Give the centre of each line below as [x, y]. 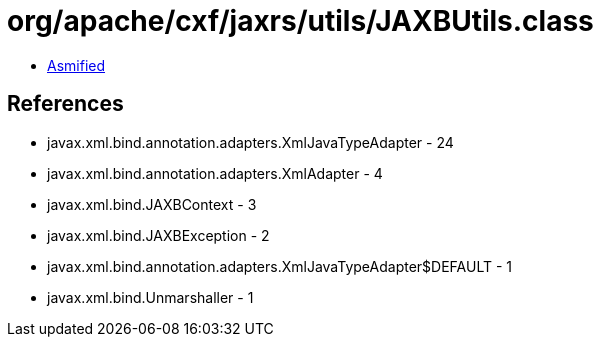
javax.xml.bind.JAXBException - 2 [158, 235]
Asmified [76, 65]
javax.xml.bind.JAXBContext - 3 [152, 204]
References [65, 104]
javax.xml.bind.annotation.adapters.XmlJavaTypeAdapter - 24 [250, 142]
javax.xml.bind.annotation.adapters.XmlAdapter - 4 [215, 173]
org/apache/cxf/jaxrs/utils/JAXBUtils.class [300, 21]
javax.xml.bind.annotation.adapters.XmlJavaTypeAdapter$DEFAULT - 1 [280, 266]
